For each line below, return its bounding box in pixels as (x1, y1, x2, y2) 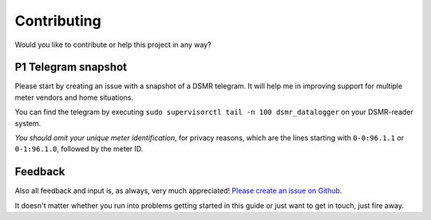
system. (14, 118, 42, 128)
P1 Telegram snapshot (14, 61, 128, 74)
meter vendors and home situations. (14, 92, 134, 102)
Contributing (14, 12, 101, 29)
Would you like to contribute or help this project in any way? (14, 40, 212, 49)
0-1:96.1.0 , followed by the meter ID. (14, 144, 144, 154)
